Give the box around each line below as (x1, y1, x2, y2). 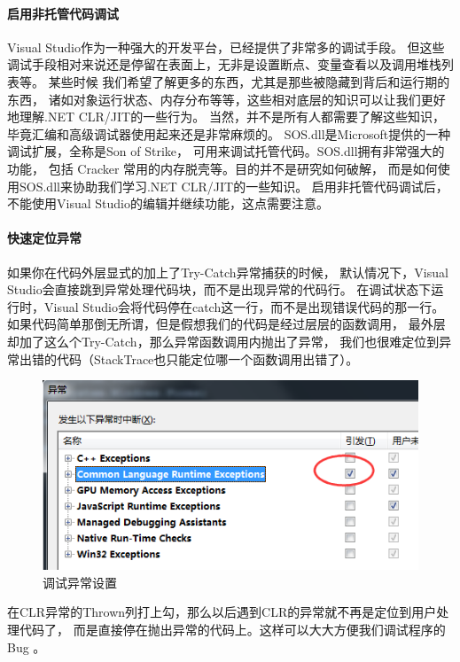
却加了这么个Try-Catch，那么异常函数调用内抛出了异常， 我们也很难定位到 (7, 331, 440, 350)
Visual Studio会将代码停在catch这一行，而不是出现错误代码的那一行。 (43, 297, 445, 315)
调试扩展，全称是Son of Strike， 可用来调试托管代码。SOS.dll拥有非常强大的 (7, 142, 445, 160)
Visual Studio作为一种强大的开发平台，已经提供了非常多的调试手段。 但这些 (7, 37, 445, 56)
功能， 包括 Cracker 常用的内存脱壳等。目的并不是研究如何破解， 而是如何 (7, 159, 438, 177)
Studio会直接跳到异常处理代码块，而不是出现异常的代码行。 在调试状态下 (7, 280, 432, 299)
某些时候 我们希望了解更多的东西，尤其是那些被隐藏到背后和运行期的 (48, 72, 450, 90)
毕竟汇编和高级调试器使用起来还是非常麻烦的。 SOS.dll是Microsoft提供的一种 (7, 124, 451, 143)
